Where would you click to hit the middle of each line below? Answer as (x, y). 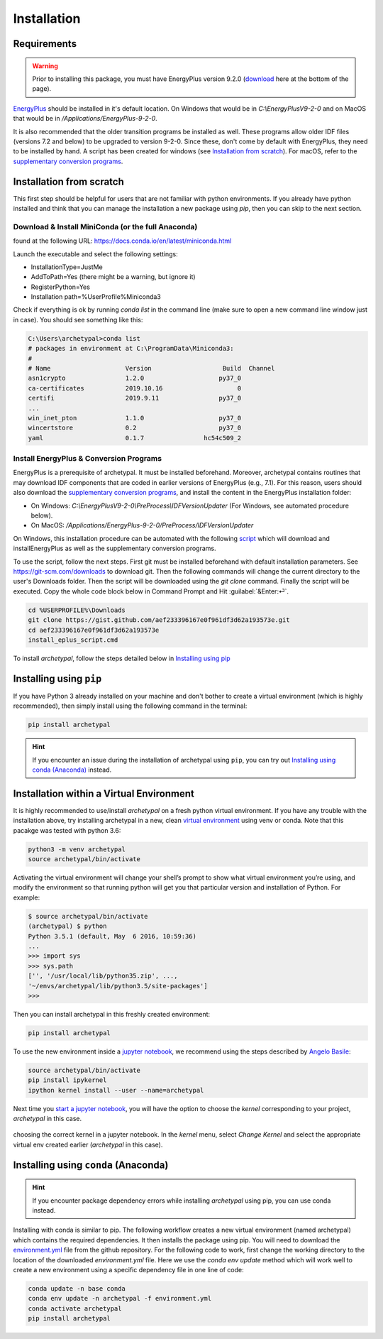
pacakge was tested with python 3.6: (67, 830)
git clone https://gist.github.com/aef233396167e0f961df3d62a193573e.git (159, 620)
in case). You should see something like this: (78, 319)
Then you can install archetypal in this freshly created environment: (112, 1014)
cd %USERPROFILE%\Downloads (77, 610)
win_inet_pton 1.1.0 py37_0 (135, 418)
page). (42, 89)
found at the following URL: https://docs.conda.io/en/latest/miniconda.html (122, 241)
